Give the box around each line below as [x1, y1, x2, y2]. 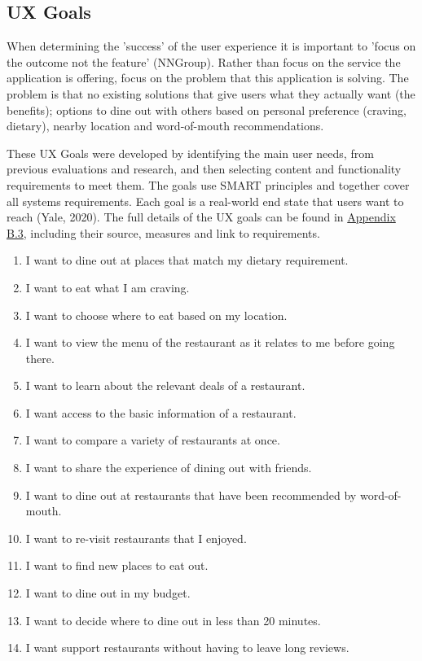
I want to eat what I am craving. [25, 278, 190, 295]
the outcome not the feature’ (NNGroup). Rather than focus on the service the [7, 53, 401, 70]
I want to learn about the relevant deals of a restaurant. [25, 377, 306, 394]
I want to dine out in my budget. [25, 584, 191, 602]
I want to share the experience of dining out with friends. [25, 459, 312, 476]
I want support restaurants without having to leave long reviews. [25, 639, 349, 656]
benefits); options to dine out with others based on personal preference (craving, [7, 101, 407, 118]
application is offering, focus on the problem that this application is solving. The [7, 69, 409, 86]
